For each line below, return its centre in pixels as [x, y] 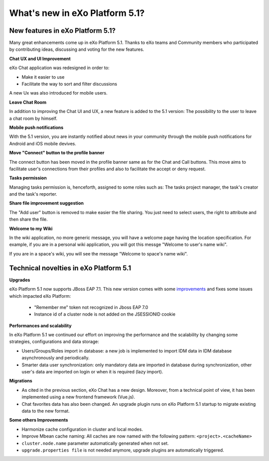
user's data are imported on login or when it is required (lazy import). [92, 372]
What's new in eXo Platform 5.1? [77, 13]
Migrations [21, 381]
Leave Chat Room [28, 102]
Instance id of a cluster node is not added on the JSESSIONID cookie [105, 314]
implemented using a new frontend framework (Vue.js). [78, 397]
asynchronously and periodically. [56, 358]
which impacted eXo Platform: [40, 296]
